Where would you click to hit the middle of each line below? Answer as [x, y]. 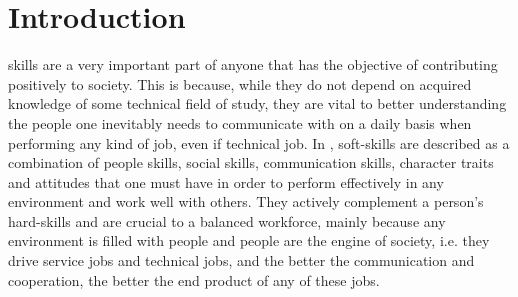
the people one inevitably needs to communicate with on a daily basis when [240, 122]
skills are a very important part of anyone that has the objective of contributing [253, 64]
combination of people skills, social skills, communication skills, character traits [251, 162]
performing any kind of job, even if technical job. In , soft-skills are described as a [259, 142]
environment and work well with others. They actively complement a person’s [246, 201]
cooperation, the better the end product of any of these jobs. [194, 279]
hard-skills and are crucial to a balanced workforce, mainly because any [227, 220]
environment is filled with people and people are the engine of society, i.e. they [249, 240]
